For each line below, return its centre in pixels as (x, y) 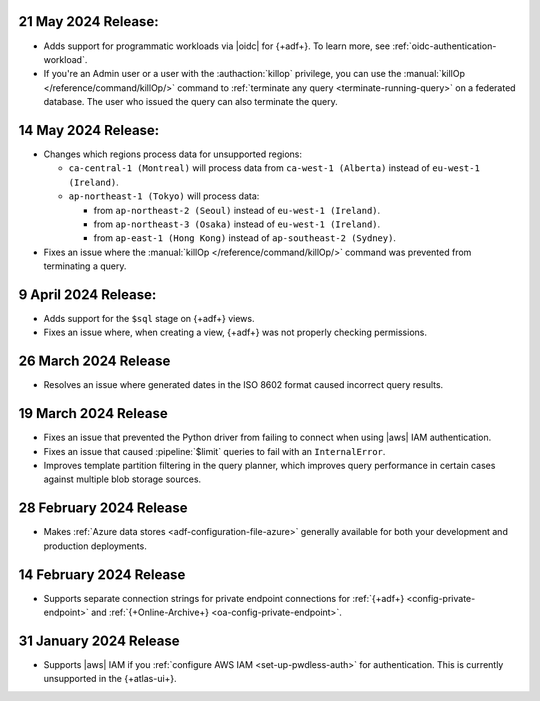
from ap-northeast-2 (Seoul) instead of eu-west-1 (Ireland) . (237, 210)
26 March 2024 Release (94, 361)
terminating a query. (85, 266)
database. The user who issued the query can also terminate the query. (191, 102)
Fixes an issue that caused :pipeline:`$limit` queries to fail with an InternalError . (214, 451)
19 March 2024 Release (93, 413)
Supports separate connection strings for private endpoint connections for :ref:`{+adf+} (224, 598)
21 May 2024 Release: (88, 21)
